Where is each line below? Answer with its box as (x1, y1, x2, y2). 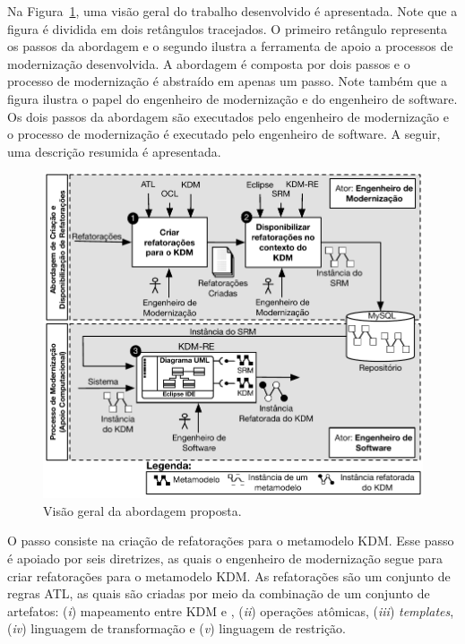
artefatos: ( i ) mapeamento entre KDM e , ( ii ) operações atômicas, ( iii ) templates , (7, 601, 454, 620)
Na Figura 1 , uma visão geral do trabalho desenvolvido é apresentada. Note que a (7, 2, 458, 20)
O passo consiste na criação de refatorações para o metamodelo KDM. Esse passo (7, 531, 454, 550)
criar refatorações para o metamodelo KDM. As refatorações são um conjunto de (7, 566, 451, 585)
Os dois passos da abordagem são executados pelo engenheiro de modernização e (7, 107, 449, 125)
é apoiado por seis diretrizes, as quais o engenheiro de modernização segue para (7, 548, 443, 567)
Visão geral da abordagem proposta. (43, 501, 242, 519)
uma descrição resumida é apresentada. (7, 142, 221, 160)
